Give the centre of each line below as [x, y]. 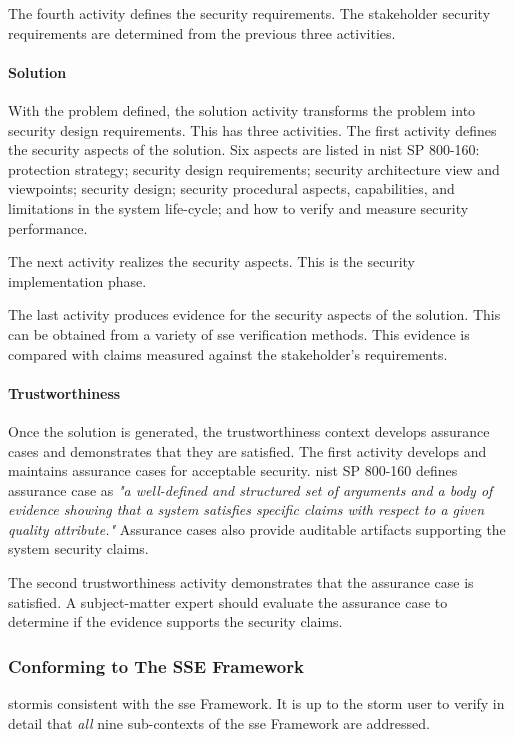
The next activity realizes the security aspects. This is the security [211, 261]
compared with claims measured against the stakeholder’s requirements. [228, 353]
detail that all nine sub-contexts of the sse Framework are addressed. [219, 722]
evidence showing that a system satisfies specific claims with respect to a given [246, 509]
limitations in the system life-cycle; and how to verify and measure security [238, 207]
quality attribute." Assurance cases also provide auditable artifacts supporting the [257, 528]
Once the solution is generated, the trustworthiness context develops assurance [249, 430]
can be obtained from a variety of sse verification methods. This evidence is [239, 333]
